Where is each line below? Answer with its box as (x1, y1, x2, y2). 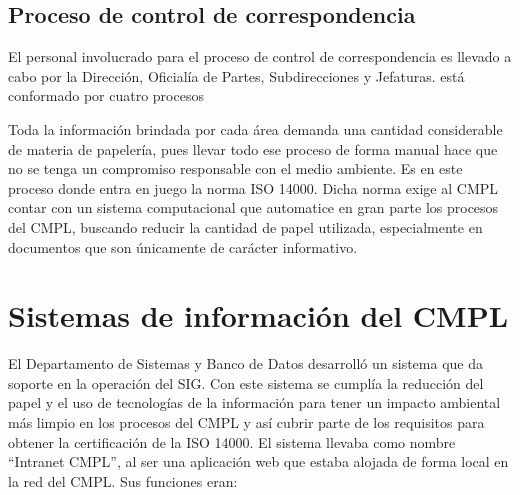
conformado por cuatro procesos (8, 85, 204, 106)
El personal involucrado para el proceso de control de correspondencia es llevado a (8, 46, 512, 67)
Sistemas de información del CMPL (8, 295, 509, 336)
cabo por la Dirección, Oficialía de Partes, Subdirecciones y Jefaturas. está (8, 65, 465, 86)
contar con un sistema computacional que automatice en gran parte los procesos (8, 197, 499, 218)
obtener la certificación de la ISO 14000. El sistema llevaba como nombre (8, 431, 456, 452)
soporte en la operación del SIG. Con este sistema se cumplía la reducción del (8, 372, 484, 393)
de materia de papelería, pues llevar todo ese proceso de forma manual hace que (8, 138, 498, 159)
